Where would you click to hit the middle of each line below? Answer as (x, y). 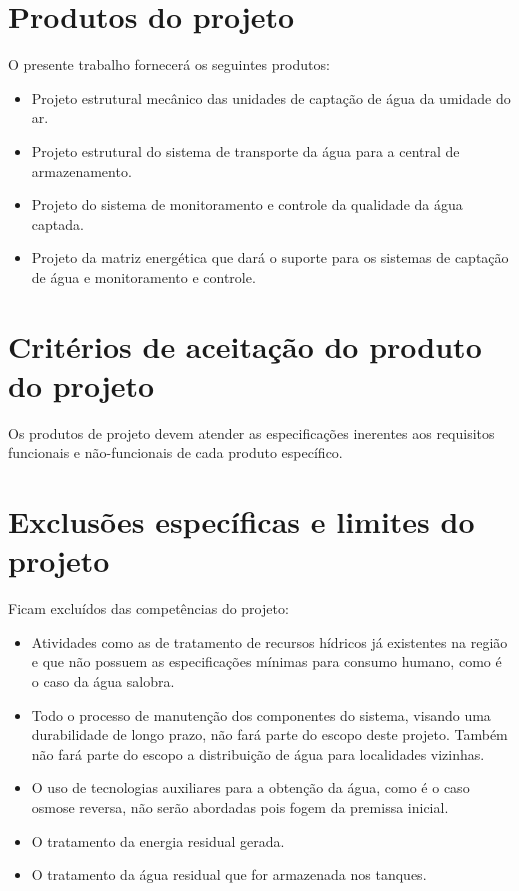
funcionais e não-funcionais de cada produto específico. (175, 452)
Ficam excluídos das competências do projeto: (148, 608)
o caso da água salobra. (103, 681)
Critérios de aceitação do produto (245, 345)
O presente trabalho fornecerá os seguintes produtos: (169, 64)
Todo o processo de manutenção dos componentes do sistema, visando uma (261, 714)
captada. (57, 223)
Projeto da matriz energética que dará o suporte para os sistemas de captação (270, 257)
